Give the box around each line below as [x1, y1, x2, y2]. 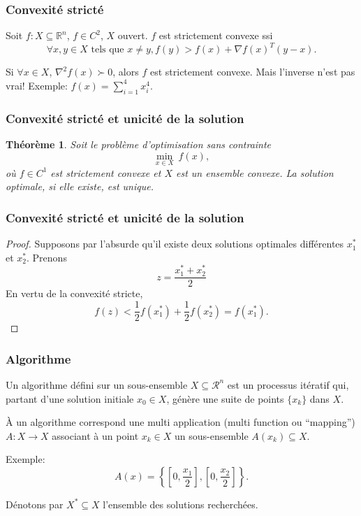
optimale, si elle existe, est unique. [6, 179, 154, 194]
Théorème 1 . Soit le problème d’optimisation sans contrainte [6, 136, 272, 151]
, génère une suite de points [166, 391, 284, 406]
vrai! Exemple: [6, 78, 68, 92]
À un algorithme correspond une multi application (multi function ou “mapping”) [6, 415, 355, 429]
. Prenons [27, 250, 67, 264]
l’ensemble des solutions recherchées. [103, 496, 258, 511]
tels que [91, 45, 124, 55]
